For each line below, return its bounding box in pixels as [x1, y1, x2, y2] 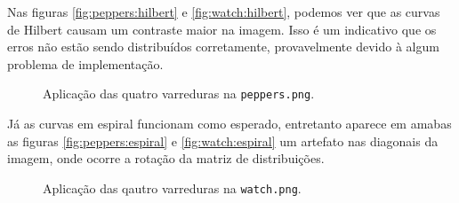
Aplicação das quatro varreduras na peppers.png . [43, 84, 315, 103]
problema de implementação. [7, 54, 164, 73]
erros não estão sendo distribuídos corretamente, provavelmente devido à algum [7, 37, 439, 56]
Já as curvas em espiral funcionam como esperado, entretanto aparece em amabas [7, 114, 452, 133]
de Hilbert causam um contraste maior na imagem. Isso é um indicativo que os [7, 20, 437, 38]
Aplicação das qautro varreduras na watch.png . [43, 178, 302, 197]
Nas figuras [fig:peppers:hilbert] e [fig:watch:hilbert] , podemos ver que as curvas [7, 3, 440, 20]
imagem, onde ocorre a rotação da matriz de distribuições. [7, 149, 325, 168]
